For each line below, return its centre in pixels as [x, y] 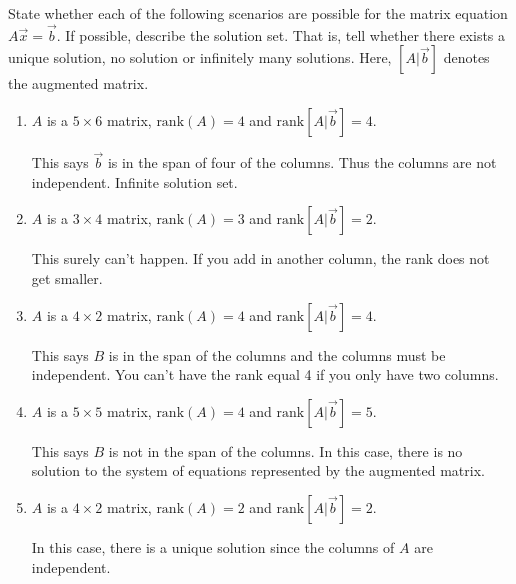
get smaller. [67, 278]
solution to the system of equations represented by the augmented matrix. [258, 470]
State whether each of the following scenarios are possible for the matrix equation [258, 13]
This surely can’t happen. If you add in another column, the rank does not [260, 258]
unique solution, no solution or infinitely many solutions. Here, [200, 57]
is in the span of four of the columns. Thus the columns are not [302, 162]
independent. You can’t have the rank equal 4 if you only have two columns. [265, 374]
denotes [466, 57]
